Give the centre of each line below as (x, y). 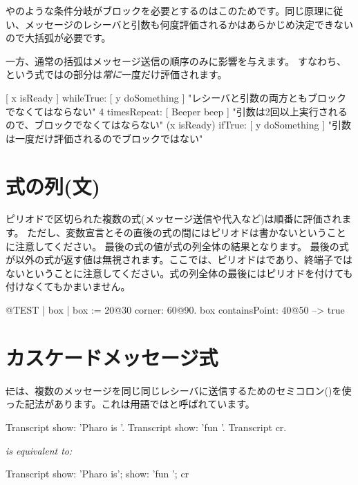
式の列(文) (53, 186)
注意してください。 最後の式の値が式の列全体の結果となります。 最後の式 (182, 246)
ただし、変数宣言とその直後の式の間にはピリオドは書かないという (177, 232)
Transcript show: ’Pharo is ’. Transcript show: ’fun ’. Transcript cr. (146, 427)
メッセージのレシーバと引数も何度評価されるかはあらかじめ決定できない (189, 24)
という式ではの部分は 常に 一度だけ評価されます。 (116, 74)
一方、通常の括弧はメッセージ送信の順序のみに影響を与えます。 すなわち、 (176, 60)
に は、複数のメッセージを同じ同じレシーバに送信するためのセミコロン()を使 (179, 390)
